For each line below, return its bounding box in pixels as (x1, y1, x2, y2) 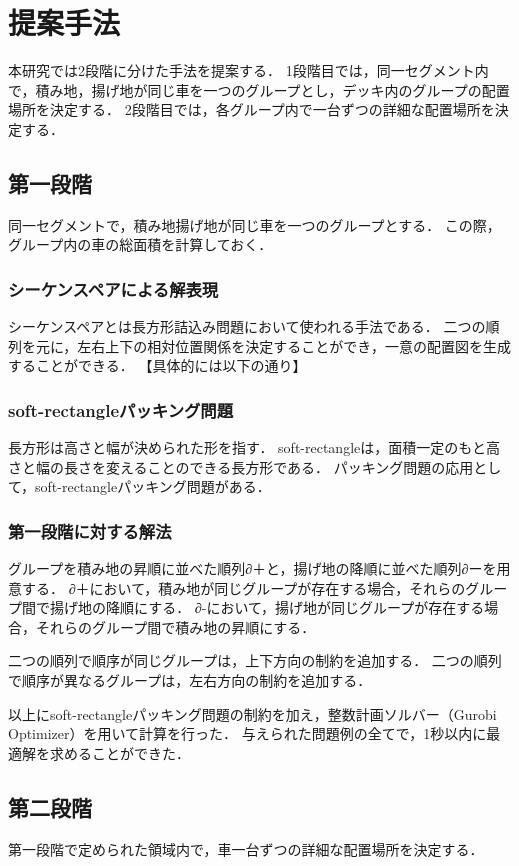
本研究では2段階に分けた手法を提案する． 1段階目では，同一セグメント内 (8, 60, 489, 81)
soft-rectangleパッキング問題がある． (35, 476, 271, 497)
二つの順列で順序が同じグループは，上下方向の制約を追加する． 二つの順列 (8, 650, 502, 671)
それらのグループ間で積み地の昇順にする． (35, 616, 316, 637)
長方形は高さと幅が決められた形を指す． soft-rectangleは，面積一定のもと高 (8, 437, 500, 458)
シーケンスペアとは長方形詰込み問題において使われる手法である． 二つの (8, 316, 486, 337)
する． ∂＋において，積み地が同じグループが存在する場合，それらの (21, 577, 466, 598)
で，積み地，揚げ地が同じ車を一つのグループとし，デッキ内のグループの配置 (8, 79, 510, 100)
